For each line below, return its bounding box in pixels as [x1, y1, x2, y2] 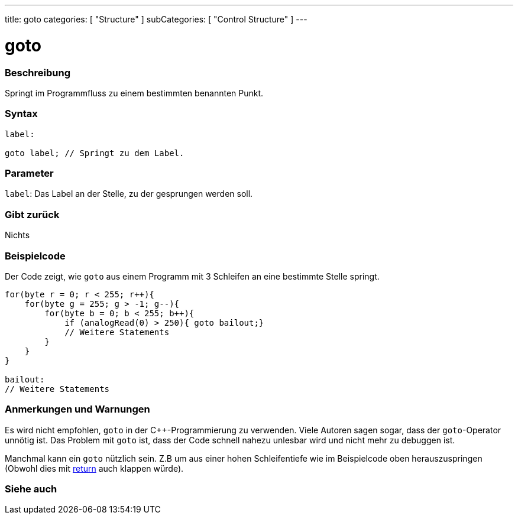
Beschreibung [5, 66, 71, 79]
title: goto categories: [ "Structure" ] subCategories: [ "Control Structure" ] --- [5, 14, 307, 24]
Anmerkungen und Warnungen [5, 403, 150, 416]
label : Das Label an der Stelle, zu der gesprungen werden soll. [5, 189, 253, 199]
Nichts [5, 230, 30, 241]
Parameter [5, 167, 54, 179]
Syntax [5, 108, 38, 120]
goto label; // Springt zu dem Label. [5, 148, 184, 158]
